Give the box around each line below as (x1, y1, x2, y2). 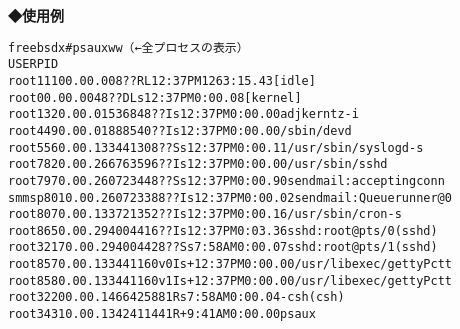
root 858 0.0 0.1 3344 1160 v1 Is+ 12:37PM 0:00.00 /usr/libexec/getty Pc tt (8, 273, 452, 288)
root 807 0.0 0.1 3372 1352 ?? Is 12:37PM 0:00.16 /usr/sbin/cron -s (8, 207, 402, 222)
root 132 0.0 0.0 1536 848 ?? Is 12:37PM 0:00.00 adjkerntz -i (8, 107, 359, 122)
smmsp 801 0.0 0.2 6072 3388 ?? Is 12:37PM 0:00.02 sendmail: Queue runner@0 (8, 190, 452, 205)
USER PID (8, 57, 59, 72)
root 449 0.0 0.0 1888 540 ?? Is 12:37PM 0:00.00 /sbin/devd (8, 123, 352, 138)
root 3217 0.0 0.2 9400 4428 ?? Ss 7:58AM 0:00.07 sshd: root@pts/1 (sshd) (8, 240, 438, 255)
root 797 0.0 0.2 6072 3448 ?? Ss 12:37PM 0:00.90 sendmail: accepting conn (8, 173, 445, 188)
